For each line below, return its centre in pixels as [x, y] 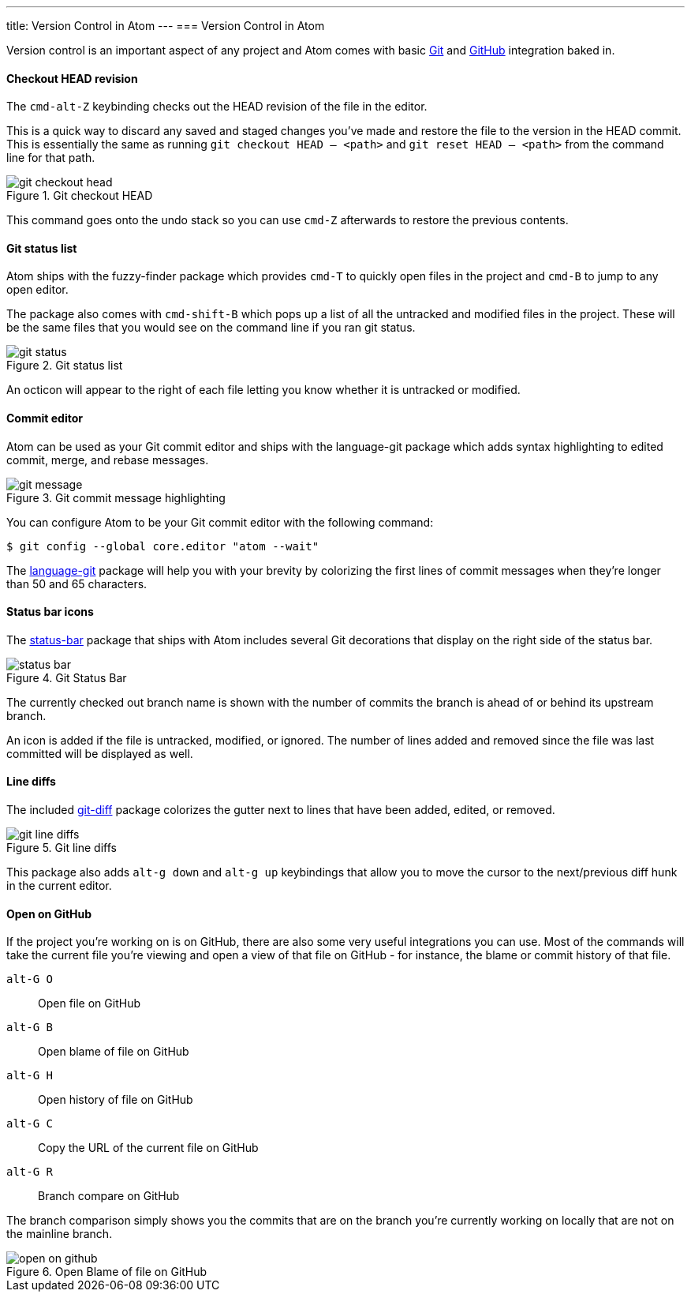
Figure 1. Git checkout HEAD [80, 196]
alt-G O [30, 979]
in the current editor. [59, 886]
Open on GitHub [49, 913]
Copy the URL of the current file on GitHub [148, 1148]
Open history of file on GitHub [116, 1100]
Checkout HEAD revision [72, 78]
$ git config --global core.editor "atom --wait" [163, 546]
